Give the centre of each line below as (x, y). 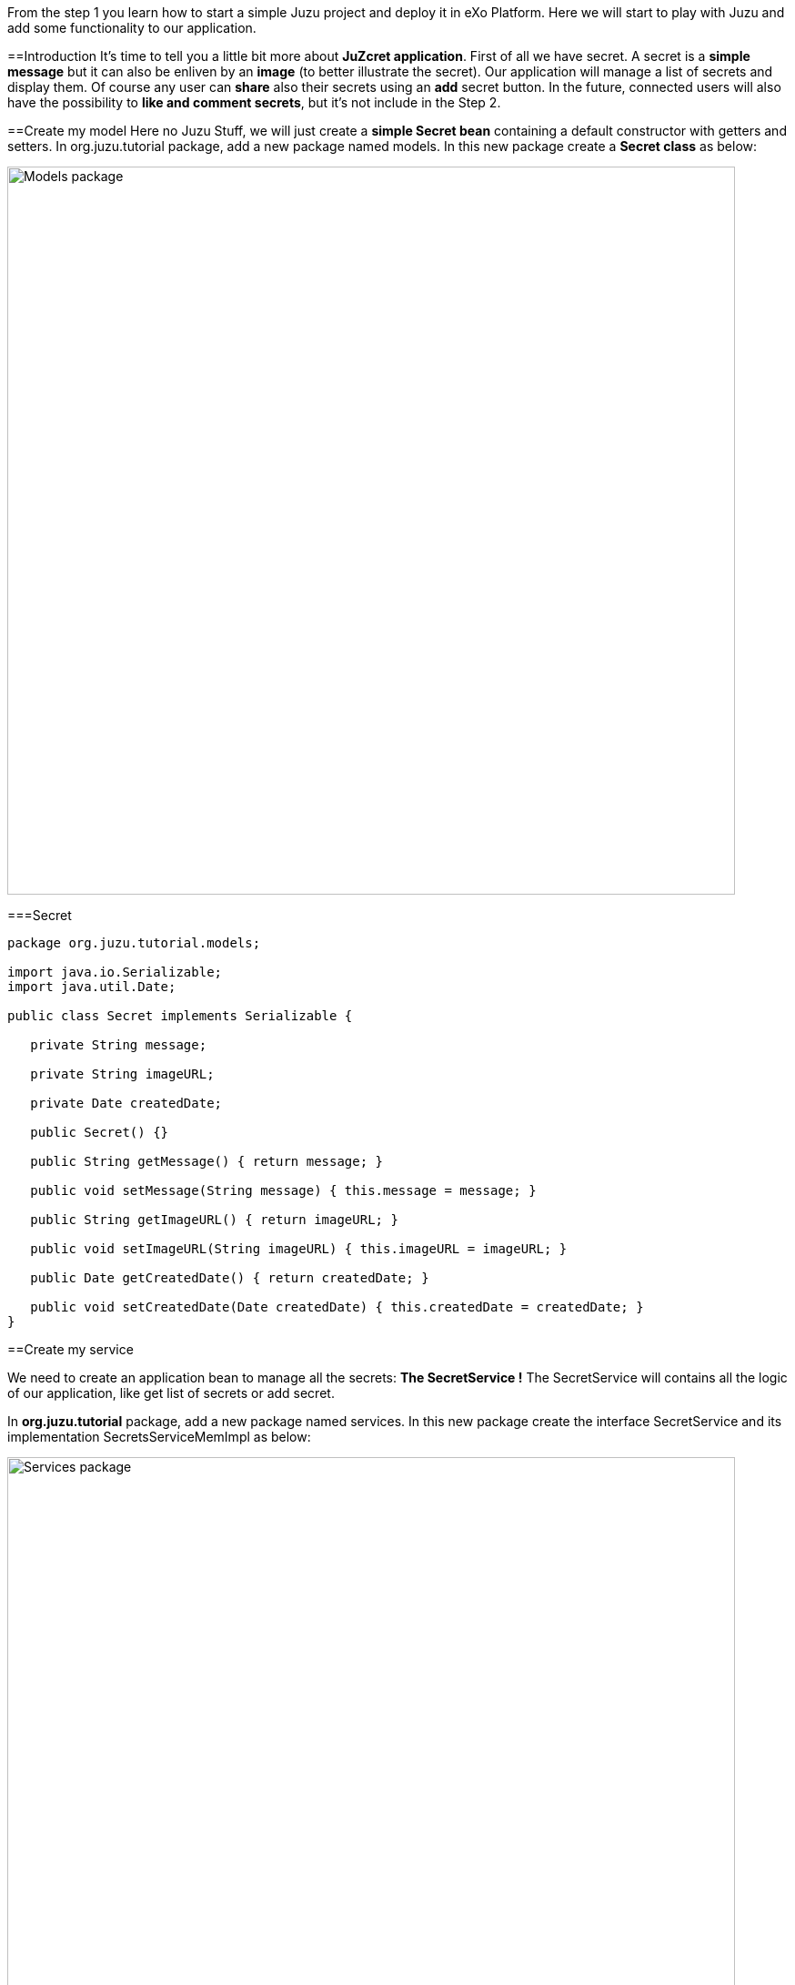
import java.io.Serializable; (115, 972)
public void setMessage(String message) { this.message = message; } (283, 1190)
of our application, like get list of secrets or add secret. (171, 1393)
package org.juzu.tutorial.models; (134, 943)
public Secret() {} (100, 1132)
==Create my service (70, 1349)
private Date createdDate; (126, 1103)
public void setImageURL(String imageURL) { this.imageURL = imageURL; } (299, 1249)
